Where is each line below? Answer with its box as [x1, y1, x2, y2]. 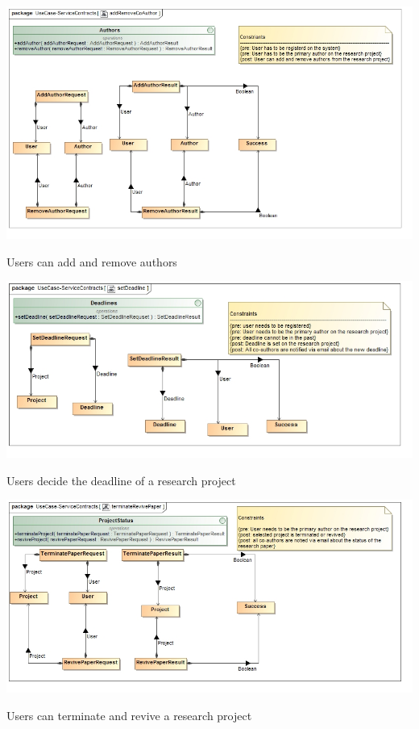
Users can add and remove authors [6, 253, 177, 270]
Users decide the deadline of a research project [6, 471, 236, 488]
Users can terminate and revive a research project [6, 706, 252, 723]
